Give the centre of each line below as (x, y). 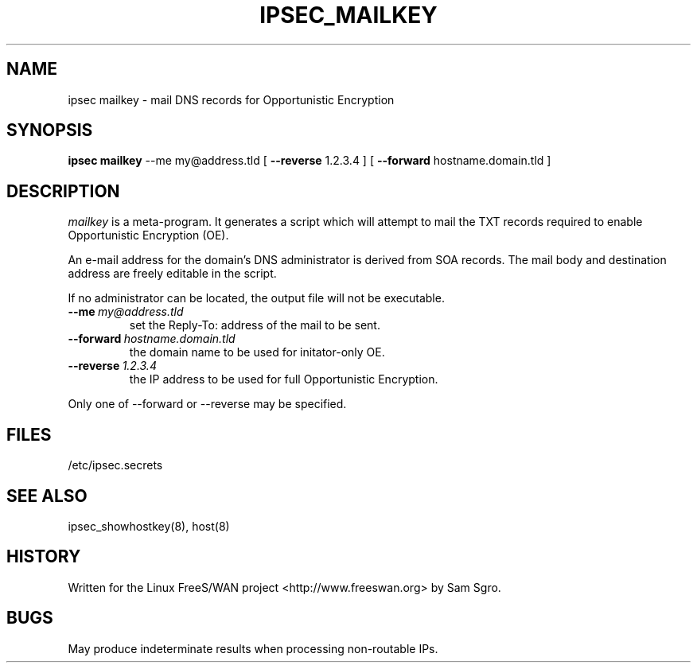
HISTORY (44, 557)
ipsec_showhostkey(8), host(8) (149, 526)
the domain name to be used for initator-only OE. (257, 352)
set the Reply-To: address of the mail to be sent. (255, 325)
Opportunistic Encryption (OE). (148, 235)
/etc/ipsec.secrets (115, 465)
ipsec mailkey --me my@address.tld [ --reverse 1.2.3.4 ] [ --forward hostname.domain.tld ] (310, 161)
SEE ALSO (47, 496)
